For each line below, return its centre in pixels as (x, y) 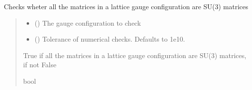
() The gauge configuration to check (88, 22)
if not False (40, 65)
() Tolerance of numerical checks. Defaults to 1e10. (110, 39)
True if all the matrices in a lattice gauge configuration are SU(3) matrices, (135, 55)
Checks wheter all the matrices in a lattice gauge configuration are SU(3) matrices (126, 6)
